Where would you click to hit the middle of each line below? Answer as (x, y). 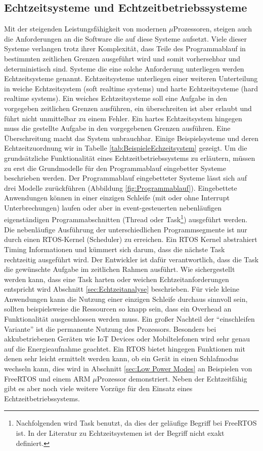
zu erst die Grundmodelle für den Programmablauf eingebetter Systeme (115, 168)
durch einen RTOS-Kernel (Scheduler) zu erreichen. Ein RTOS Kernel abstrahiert (131, 239)
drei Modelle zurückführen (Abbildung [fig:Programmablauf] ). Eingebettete (121, 187)
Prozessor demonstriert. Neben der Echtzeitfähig (172, 378)
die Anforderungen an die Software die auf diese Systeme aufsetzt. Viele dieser (125, 38)
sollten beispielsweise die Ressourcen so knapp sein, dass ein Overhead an (118, 309)
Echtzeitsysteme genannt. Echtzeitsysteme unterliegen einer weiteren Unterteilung (131, 78)
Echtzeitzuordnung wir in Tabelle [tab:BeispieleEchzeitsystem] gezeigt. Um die (126, 148)
